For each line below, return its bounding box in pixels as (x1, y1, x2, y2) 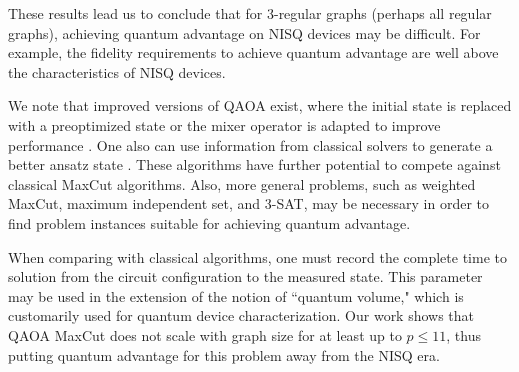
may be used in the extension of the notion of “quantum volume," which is (8, 285, 464, 306)
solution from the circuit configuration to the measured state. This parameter (8, 266, 483, 287)
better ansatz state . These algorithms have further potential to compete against (8, 154, 501, 175)
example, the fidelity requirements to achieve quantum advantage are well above (8, 42, 499, 63)
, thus (446, 324, 481, 345)
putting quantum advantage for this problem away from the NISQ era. (8, 344, 440, 365)
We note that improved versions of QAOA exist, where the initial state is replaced (8, 95, 512, 116)
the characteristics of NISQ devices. (8, 61, 226, 82)
